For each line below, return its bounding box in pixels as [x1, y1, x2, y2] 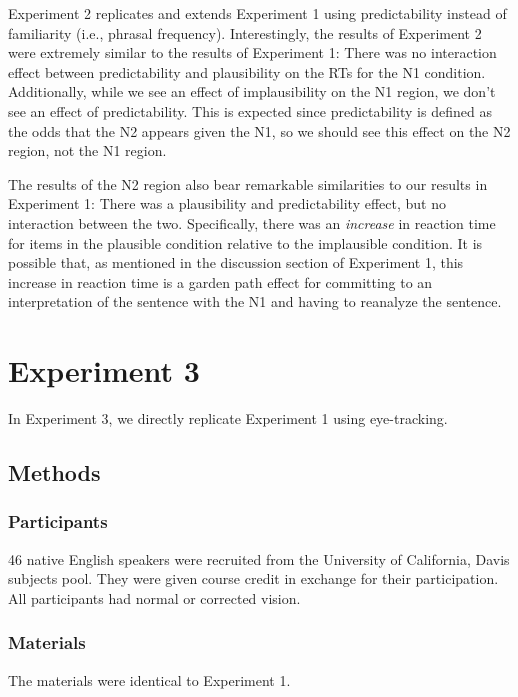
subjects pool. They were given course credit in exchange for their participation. [8, 568, 499, 589]
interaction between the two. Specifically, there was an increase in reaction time [8, 212, 496, 233]
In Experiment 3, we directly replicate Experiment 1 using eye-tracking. [8, 408, 448, 429]
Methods [8, 457, 101, 488]
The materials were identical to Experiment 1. [8, 669, 291, 690]
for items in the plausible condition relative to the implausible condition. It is [8, 232, 483, 253]
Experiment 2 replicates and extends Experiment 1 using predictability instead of [8, 3, 507, 23]
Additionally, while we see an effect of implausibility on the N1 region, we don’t [8, 81, 496, 102]
